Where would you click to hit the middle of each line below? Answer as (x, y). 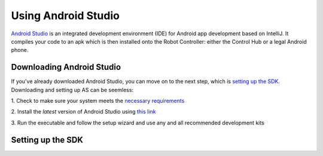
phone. (20, 50)
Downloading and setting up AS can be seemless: (72, 90)
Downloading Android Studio (66, 67)
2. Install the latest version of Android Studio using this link (83, 112)
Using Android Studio (65, 16)
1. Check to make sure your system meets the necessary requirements (98, 101)
